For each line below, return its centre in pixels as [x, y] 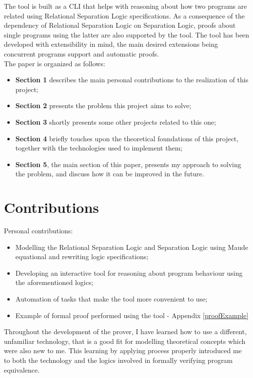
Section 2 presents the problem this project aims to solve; [103, 105]
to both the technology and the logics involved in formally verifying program [118, 360]
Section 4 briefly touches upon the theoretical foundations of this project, [127, 138]
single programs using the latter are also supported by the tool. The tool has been [127, 34]
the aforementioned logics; [54, 282]
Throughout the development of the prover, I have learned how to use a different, [126, 331]
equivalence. [22, 369]
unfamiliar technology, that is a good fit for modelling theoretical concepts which [125, 341]
